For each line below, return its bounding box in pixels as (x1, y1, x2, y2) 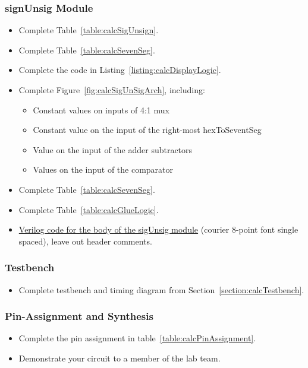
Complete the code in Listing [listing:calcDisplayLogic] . (18, 64, 221, 76)
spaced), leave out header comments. (18, 234, 152, 247)
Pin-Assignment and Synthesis (5, 309, 153, 323)
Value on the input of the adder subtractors (33, 143, 193, 156)
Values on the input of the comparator (33, 163, 174, 176)
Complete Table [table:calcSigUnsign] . (18, 24, 159, 36)
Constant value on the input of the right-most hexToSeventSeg (33, 123, 262, 136)
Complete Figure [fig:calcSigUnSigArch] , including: (18, 84, 205, 96)
